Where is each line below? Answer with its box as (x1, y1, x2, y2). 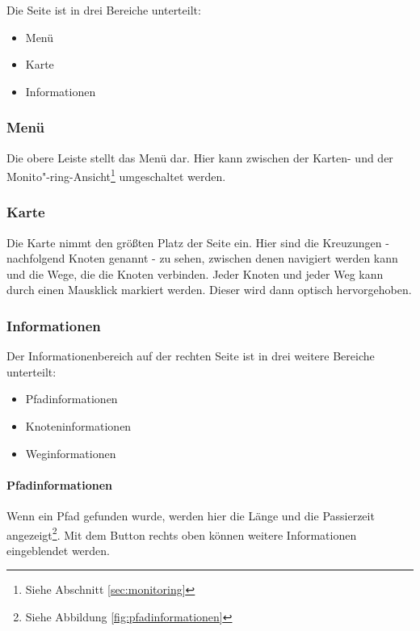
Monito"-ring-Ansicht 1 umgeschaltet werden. (6, 166, 226, 184)
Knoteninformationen (25, 418, 132, 435)
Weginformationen (25, 444, 116, 461)
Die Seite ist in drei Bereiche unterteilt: (6, 2, 201, 18)
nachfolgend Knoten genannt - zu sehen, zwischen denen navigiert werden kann (6, 250, 398, 267)
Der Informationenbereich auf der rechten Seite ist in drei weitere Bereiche (6, 347, 375, 364)
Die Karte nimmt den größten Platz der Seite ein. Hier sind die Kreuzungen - (6, 233, 389, 250)
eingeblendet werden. (6, 541, 110, 558)
